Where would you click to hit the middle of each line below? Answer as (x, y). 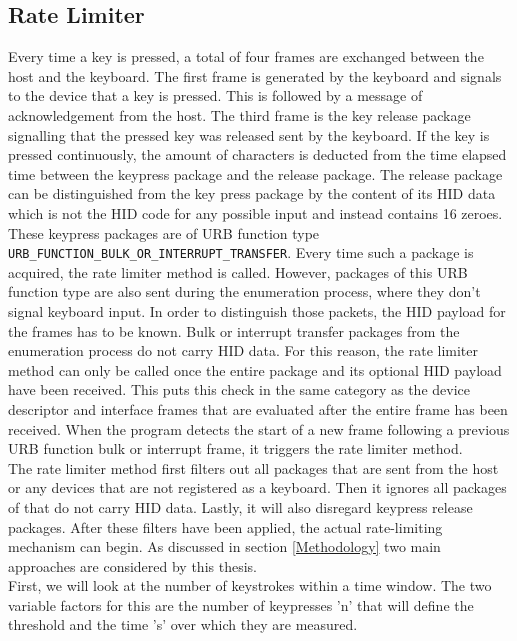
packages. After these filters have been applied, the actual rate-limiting (225, 526)
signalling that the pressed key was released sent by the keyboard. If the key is (249, 134)
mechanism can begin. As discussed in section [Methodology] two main (224, 546)
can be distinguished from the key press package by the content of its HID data (252, 193)
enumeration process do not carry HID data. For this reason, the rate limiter (243, 350)
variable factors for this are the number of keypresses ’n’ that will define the (241, 604)
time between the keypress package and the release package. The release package (255, 173)
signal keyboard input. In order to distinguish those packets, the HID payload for (257, 310)
